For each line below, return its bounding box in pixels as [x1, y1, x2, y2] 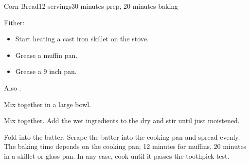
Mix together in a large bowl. [4, 99, 91, 109]
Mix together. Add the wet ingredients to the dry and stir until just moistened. [4, 115, 240, 126]
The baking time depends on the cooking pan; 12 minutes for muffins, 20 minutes [4, 141, 247, 151]
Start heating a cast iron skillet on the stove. [15, 34, 149, 44]
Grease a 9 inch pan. [15, 66, 77, 76]
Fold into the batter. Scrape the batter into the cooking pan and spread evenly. [4, 131, 240, 142]
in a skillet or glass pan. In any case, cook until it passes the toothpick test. [4, 150, 230, 161]
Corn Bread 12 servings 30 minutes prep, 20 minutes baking [4, 1, 179, 11]
